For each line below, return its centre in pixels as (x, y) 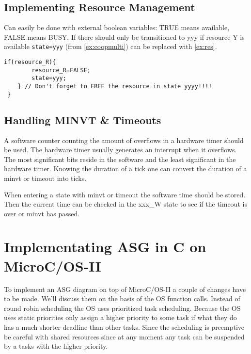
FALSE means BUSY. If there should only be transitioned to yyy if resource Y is (124, 37)
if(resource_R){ (30, 62)
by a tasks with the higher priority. (56, 346)
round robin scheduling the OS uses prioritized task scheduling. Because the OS (122, 308)
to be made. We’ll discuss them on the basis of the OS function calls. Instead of (122, 298)
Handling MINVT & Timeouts (83, 120)
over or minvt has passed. (42, 213)
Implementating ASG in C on (105, 247)
